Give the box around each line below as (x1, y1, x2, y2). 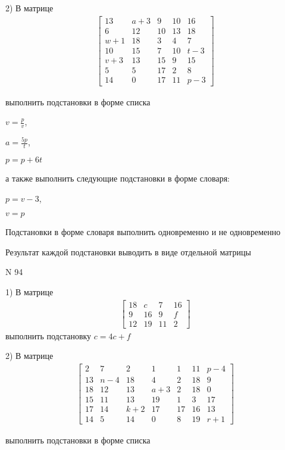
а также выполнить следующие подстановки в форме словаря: (5, 172, 230, 185)
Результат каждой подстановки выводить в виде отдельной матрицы (5, 245, 251, 258)
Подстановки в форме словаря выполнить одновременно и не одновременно (5, 226, 281, 238)
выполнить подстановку (5, 329, 92, 342)
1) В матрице (5, 286, 54, 298)
